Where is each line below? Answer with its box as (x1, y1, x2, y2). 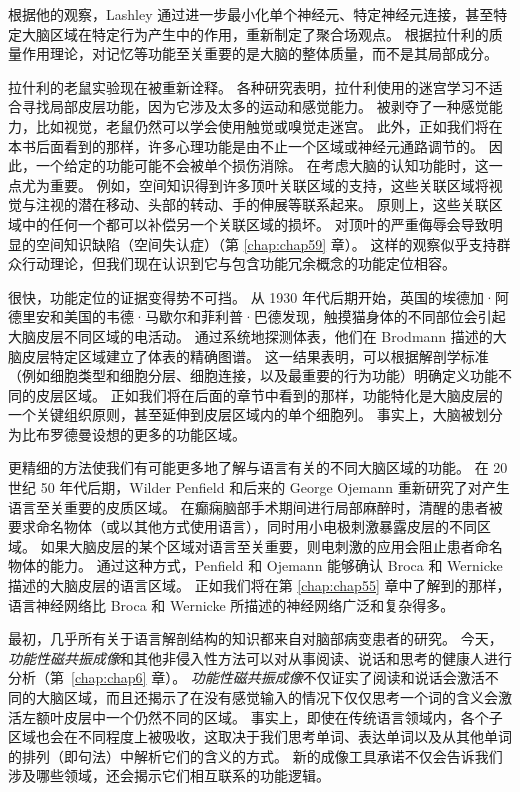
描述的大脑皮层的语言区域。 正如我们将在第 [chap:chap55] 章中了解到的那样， (8, 575, 511, 596)
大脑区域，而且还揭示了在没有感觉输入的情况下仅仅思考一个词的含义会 (35, 687, 498, 707)
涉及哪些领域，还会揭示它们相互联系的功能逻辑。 (8, 765, 330, 786)
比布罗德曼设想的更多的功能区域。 (21, 423, 246, 444)
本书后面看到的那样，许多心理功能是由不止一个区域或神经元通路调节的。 (8, 135, 484, 156)
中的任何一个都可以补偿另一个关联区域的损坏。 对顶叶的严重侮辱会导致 (21, 213, 489, 234)
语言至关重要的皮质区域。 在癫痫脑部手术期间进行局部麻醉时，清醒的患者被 (8, 496, 503, 517)
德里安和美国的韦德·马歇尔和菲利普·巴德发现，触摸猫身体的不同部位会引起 (8, 306, 506, 327)
